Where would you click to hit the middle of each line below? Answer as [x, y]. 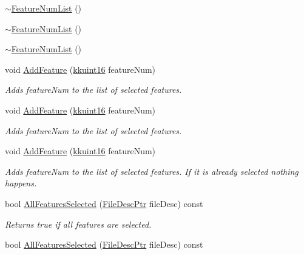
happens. [21, 183]
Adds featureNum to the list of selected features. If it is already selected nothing [152, 171]
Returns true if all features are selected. [78, 224]
